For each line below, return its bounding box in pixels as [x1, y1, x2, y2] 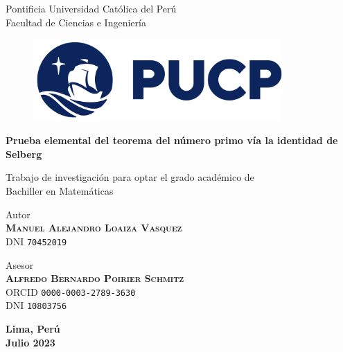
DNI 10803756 [6, 298, 67, 313]
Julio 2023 [6, 335, 55, 349]
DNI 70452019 [6, 234, 67, 248]
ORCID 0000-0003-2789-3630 [6, 284, 136, 299]
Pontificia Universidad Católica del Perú [6, 1, 177, 15]
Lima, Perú [6, 322, 60, 335]
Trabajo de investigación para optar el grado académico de [6, 170, 254, 184]
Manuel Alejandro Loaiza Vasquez [6, 220, 182, 235]
